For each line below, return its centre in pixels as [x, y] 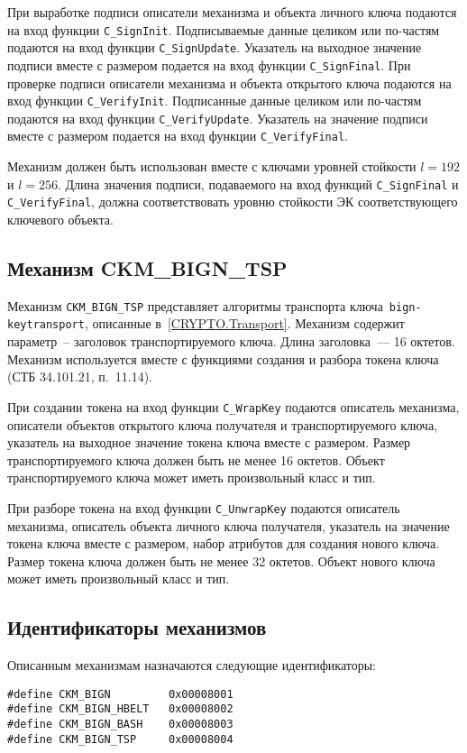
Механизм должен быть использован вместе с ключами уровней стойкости [212, 166]
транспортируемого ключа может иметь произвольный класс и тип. [192, 478]
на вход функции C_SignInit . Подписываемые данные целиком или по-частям [224, 29]
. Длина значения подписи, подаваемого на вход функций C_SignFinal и [258, 184]
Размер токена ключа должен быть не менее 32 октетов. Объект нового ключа [221, 560]
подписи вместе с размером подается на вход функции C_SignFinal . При [209, 64]
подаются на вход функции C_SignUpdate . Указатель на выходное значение [215, 47]
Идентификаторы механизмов [137, 627]
